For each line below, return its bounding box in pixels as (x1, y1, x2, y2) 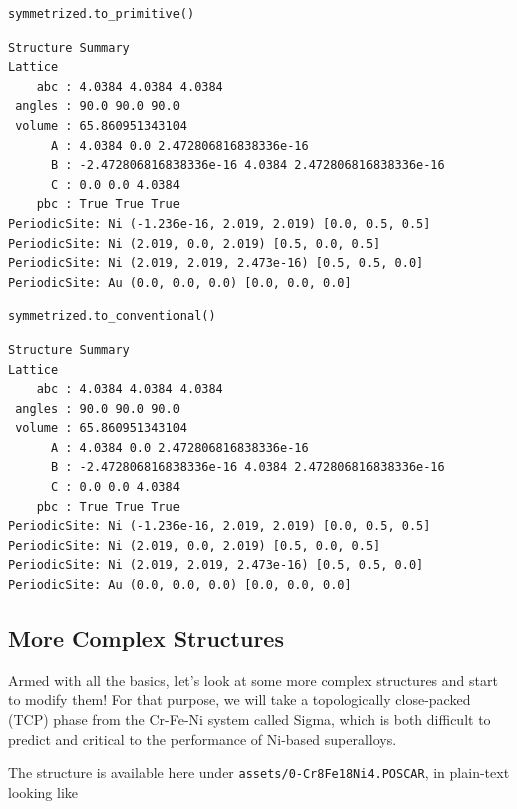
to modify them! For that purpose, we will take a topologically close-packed (8, 689, 471, 710)
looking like (8, 781, 79, 802)
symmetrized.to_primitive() (8, 7, 195, 21)
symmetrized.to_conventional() (8, 309, 216, 324)
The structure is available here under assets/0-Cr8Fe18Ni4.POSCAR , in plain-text (8, 762, 510, 783)
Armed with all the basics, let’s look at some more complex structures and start (8, 669, 498, 690)
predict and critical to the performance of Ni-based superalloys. (8, 728, 397, 749)
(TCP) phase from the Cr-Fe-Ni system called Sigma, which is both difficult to (8, 709, 491, 730)
